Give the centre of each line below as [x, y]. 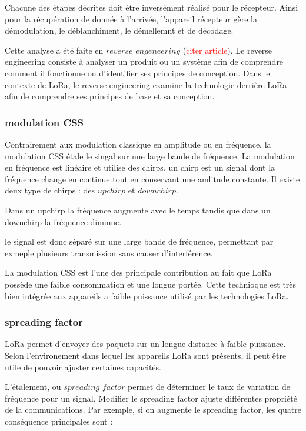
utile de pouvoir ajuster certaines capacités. [83, 367]
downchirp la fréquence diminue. [63, 221]
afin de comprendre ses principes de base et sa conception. [110, 96]
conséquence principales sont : [59, 421]
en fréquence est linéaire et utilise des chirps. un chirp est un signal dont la [140, 167]
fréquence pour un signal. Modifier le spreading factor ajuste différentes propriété [151, 398]
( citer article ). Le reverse [227, 50]
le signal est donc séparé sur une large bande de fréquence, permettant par [139, 241]
